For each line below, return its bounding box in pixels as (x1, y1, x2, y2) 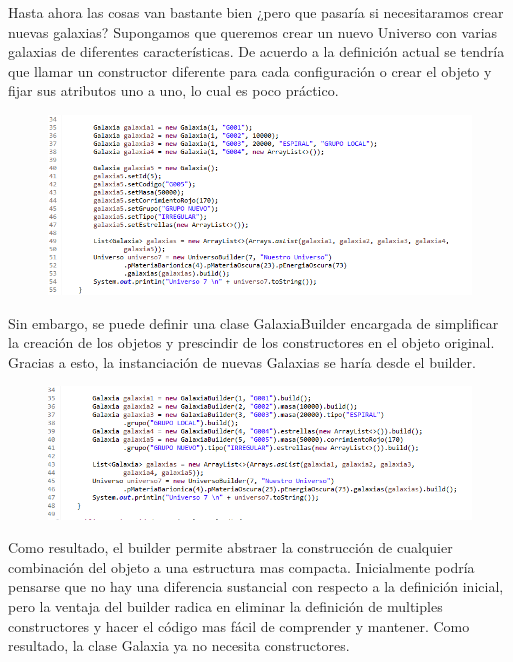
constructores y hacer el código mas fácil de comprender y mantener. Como (8, 615, 470, 636)
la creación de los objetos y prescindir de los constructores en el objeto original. (8, 332, 495, 353)
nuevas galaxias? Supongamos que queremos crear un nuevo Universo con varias (8, 21, 498, 42)
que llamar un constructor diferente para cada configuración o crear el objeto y (8, 60, 492, 81)
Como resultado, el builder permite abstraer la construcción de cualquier (8, 537, 453, 558)
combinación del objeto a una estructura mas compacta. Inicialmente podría (8, 556, 475, 577)
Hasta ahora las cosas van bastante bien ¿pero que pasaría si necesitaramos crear (8, 2, 504, 22)
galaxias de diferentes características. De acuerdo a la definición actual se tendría (8, 41, 505, 62)
